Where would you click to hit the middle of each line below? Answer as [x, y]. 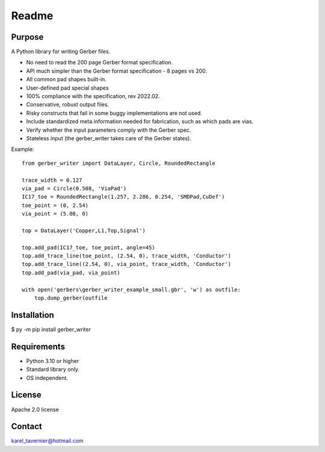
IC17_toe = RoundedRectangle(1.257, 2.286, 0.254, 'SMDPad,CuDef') [123, 197]
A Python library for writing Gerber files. [61, 52]
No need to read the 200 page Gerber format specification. [99, 63]
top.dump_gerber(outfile [71, 298]
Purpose [27, 37]
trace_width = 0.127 [52, 180]
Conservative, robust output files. [68, 105]
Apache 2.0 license [35, 409]
